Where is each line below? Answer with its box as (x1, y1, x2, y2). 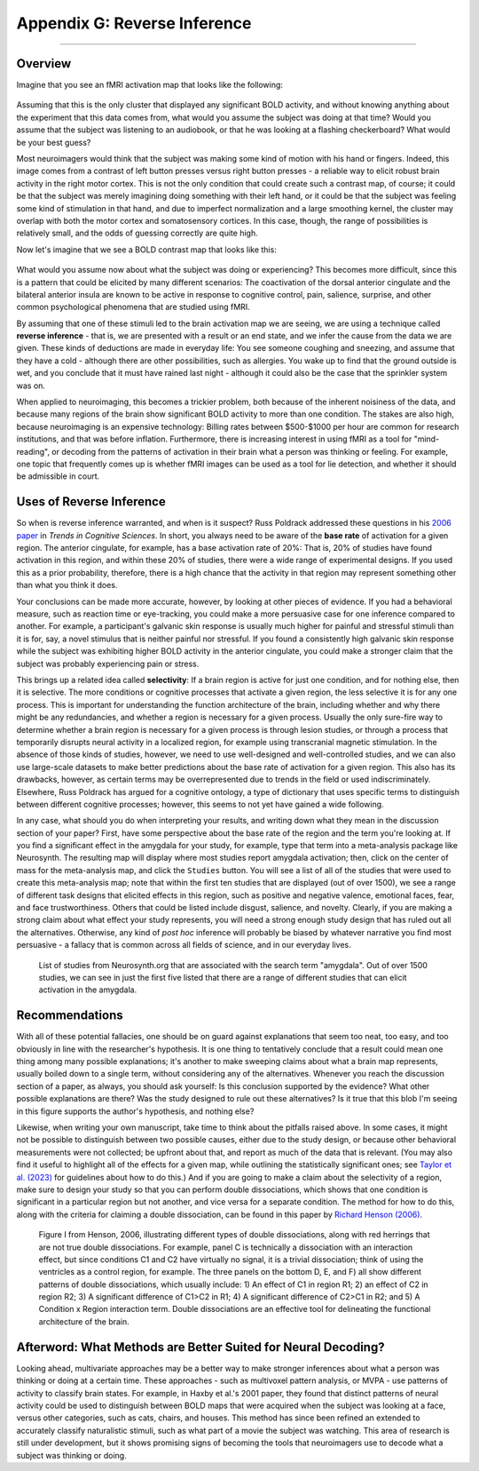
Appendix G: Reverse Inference (16, 13, 252, 33)
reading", (16, 446, 51, 457)
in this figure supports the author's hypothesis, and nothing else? (16, 1106, 255, 1117)
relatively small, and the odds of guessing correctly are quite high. (16, 227, 258, 239)
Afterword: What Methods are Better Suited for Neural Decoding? (16, 1340, 385, 1355)
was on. (16, 380, 46, 391)
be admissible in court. (16, 471, 100, 481)
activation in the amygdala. (38, 984, 137, 995)
